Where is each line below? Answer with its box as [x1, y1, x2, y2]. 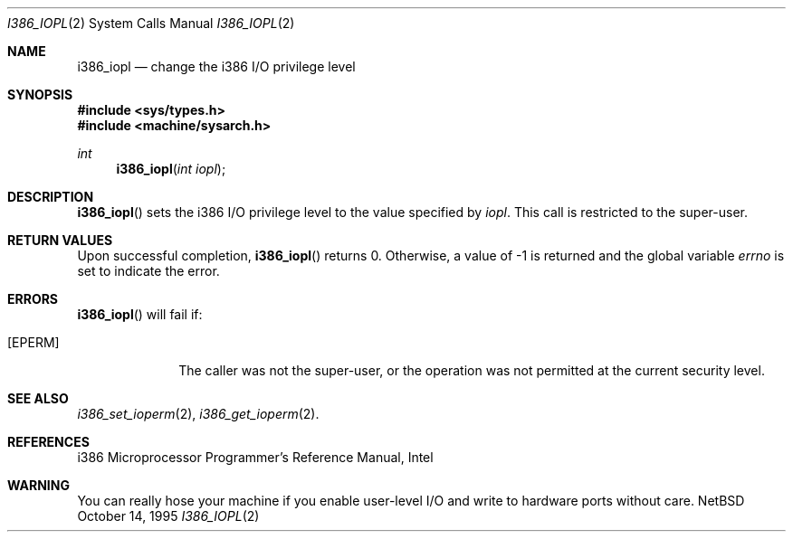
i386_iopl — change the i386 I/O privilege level [77, 59, 356, 74]
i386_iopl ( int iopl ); [116, 161, 226, 176]
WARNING [7, 478, 70, 493]
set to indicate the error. [77, 263, 220, 279]
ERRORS [7, 291, 59, 307]
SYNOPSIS [7, 87, 73, 102]
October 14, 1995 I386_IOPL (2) [77, 508, 260, 524]
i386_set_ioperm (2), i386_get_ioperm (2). [77, 406, 320, 421]
